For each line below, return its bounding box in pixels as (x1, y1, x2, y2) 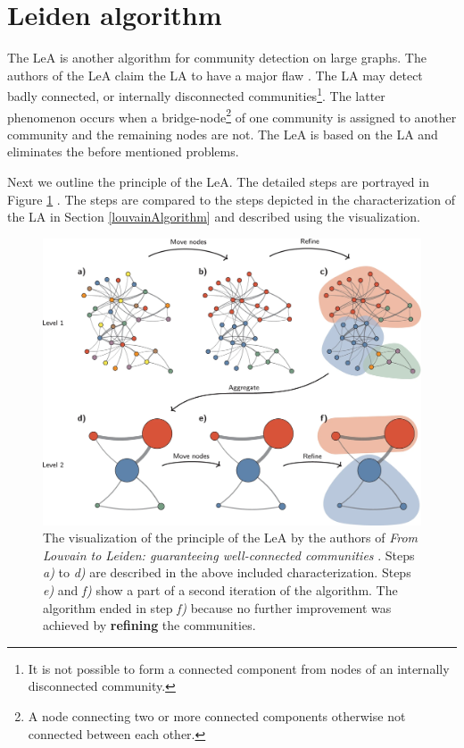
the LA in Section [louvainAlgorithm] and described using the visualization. (7, 207, 420, 226)
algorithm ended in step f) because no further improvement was (43, 598, 392, 617)
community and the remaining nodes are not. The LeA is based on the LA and (7, 124, 438, 143)
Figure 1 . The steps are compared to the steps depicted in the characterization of (7, 189, 455, 208)
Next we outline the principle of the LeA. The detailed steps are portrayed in (7, 172, 429, 190)
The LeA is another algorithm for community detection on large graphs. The (7, 48, 427, 67)
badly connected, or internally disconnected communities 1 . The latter (7, 84, 385, 105)
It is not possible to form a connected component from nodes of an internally (28, 659, 450, 677)
